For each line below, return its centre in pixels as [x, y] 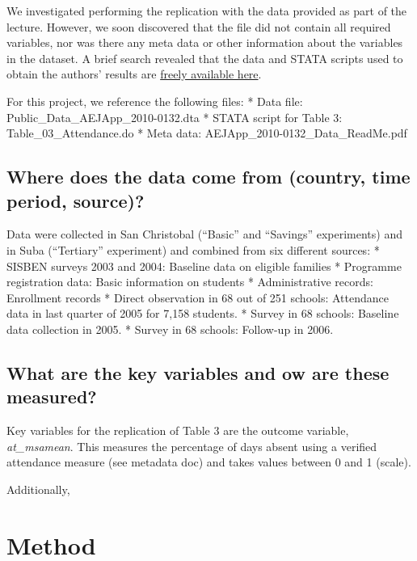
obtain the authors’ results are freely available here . [134, 74]
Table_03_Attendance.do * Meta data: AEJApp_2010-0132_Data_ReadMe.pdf [207, 133]
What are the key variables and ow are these [198, 372]
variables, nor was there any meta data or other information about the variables [205, 42]
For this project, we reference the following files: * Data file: [155, 101]
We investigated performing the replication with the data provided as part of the [207, 11]
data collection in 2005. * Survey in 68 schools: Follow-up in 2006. [170, 329]
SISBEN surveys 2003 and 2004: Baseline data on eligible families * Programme [204, 266]
